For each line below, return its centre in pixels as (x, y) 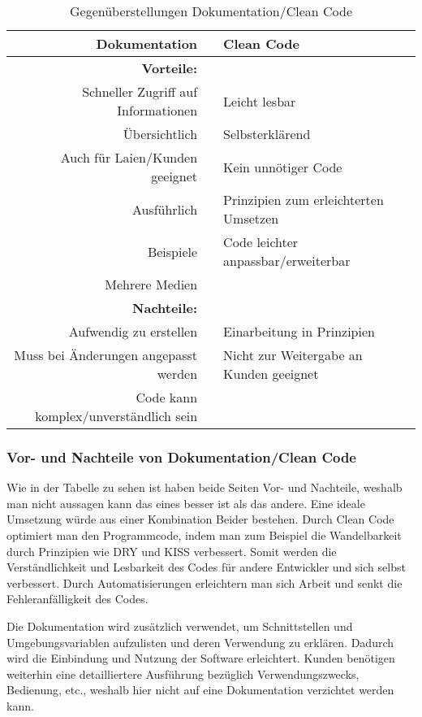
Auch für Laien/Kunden (129, 157)
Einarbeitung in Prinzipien (299, 331)
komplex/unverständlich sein (116, 416)
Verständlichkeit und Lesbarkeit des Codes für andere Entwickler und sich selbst (206, 567)
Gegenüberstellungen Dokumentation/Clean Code (211, 11)
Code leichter (261, 242)
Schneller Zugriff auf (140, 91)
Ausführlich (165, 209)
